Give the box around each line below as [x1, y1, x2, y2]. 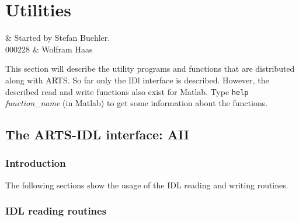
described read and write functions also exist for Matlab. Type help [5, 85, 249, 97]
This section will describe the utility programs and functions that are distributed [5, 62, 295, 75]
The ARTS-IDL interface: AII [5, 125, 189, 143]
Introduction [5, 156, 66, 170]
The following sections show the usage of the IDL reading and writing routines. [5, 178, 288, 191]
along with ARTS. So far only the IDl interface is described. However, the [5, 73, 269, 86]
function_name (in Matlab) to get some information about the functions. [5, 97, 268, 109]
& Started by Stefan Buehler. [5, 31, 110, 44]
